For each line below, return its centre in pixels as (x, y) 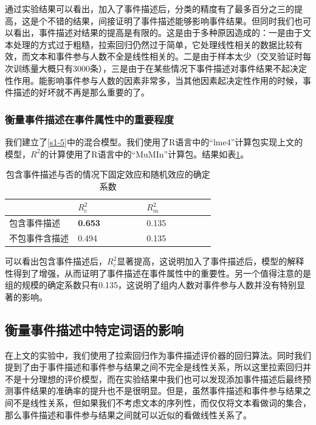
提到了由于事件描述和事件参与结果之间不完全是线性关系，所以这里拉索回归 (154, 367)
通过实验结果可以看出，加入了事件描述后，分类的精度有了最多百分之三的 (149, 9)
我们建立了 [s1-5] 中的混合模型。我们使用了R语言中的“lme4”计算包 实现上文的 (154, 141)
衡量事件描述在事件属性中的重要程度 (90, 119)
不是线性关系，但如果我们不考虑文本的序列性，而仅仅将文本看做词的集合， (162, 403)
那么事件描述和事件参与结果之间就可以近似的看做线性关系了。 (128, 414)
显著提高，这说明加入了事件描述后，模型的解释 (211, 261)
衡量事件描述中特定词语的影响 (94, 329)
